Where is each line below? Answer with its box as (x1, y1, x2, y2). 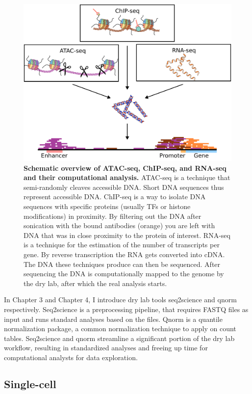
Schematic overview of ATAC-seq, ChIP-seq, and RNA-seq (24, 162, 227, 173)
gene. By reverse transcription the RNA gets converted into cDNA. (24, 249, 225, 259)
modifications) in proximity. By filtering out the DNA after (24, 210, 202, 221)
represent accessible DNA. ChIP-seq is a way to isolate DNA (24, 191, 206, 202)
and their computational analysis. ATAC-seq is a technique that (24, 172, 230, 183)
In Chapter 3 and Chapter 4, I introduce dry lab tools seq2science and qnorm (4, 294, 237, 305)
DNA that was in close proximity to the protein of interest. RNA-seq (24, 230, 230, 240)
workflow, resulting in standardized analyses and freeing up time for (4, 342, 208, 353)
